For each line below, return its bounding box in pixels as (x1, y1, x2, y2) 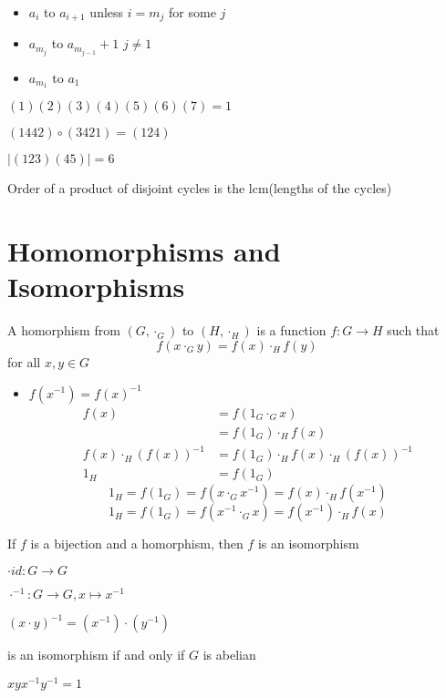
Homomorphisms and (7, 232, 281, 270)
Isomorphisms (7, 268, 185, 305)
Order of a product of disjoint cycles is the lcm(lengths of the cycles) (7, 179, 392, 198)
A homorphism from (7, 321, 120, 340)
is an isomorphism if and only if (7, 645, 185, 664)
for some (169, 3, 216, 21)
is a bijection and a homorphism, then (30, 534, 244, 553)
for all (7, 352, 41, 371)
